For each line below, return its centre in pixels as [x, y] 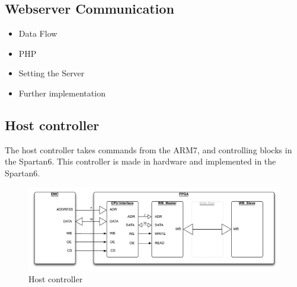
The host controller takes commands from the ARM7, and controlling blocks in [148, 149]
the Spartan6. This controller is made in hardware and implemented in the [140, 161]
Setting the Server [52, 73]
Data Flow [38, 33]
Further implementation [62, 93]
